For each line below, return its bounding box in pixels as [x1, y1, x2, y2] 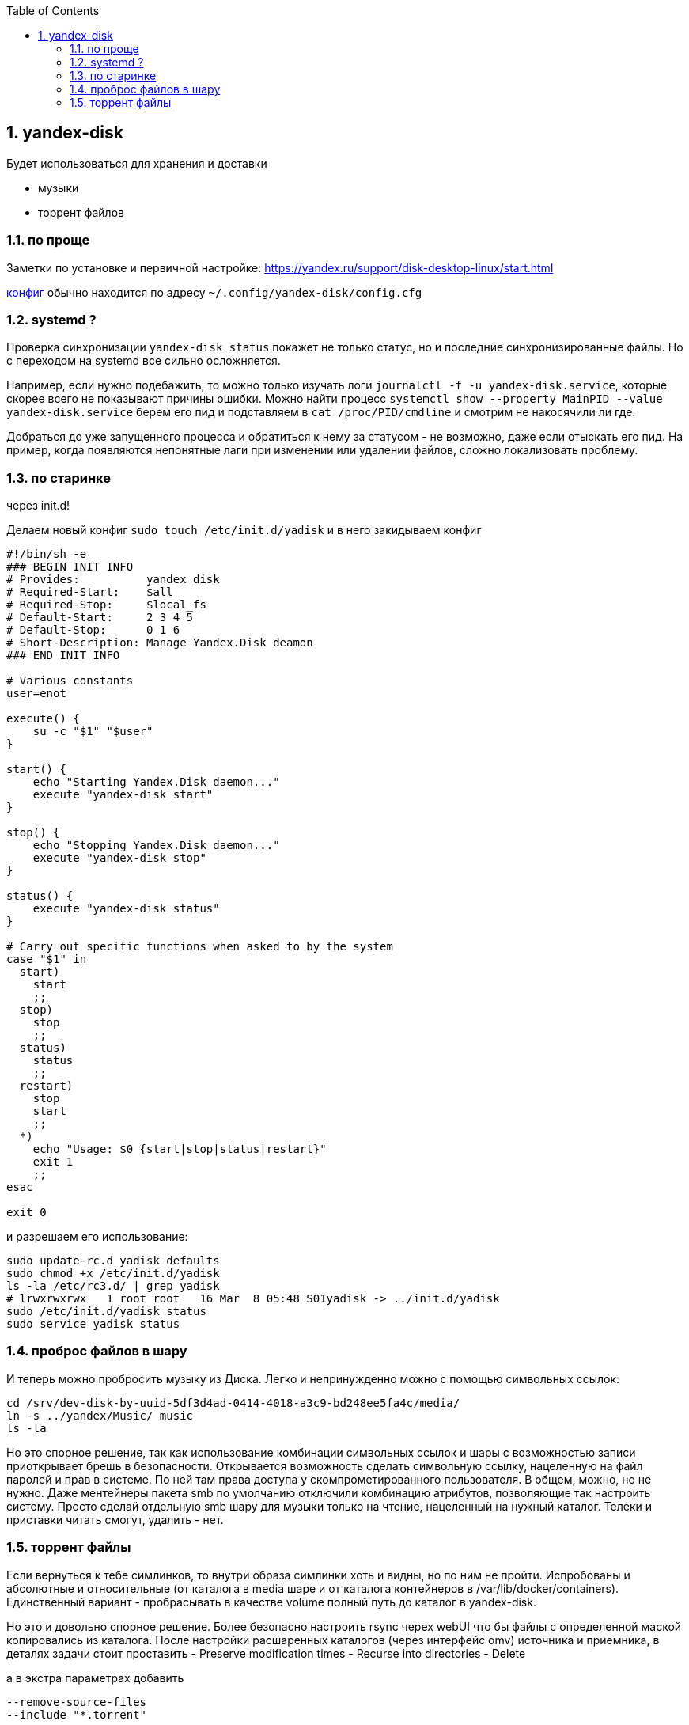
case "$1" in [6, 953, 87, 966]
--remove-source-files [6, 1695, 147, 1708]
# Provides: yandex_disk [6, 573, 220, 586]
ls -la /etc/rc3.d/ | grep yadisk [6, 1280, 220, 1293]
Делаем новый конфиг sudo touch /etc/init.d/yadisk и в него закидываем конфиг [6, 523, 482, 537]
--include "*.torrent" [6, 1708, 147, 1721]
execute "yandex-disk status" [32, 902, 220, 916]
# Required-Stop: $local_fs [6, 598, 206, 612]
